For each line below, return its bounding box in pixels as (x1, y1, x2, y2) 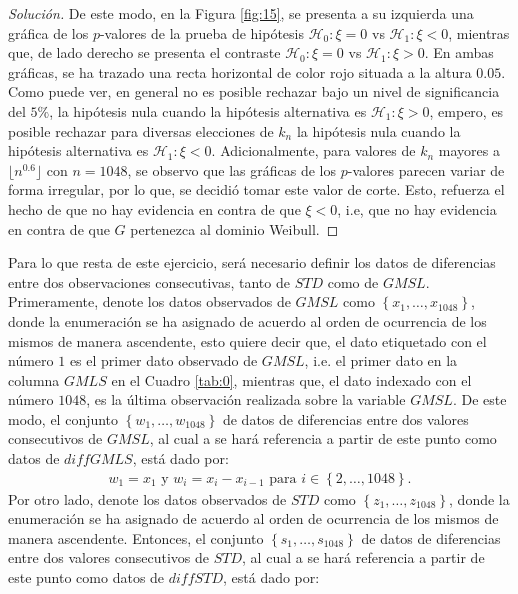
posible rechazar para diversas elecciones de (8, 120, 274, 141)
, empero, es (429, 100, 504, 121)
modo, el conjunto (8, 408, 119, 429)
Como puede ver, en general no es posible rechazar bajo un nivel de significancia (8, 81, 500, 102)
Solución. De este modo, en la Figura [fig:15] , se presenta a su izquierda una (8, 3, 474, 23)
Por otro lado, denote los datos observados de (8, 488, 287, 509)
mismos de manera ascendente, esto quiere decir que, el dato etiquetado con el (8, 330, 487, 351)
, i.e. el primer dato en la (304, 350, 458, 371)
